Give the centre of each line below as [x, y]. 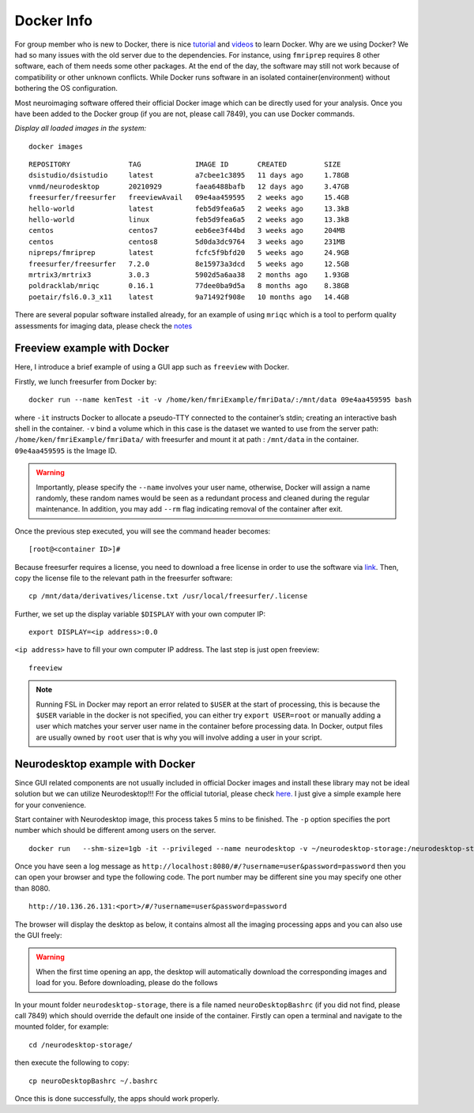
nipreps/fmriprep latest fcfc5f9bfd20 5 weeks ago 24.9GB [189, 253]
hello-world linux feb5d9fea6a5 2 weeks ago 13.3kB [189, 220]
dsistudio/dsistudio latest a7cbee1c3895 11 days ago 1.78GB [189, 175]
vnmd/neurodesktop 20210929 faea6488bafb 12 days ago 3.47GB [189, 186]
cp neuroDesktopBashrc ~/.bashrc [93, 1081]
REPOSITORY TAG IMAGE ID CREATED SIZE [185, 165]
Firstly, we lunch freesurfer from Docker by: [86, 381]
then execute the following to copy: [72, 1062]
